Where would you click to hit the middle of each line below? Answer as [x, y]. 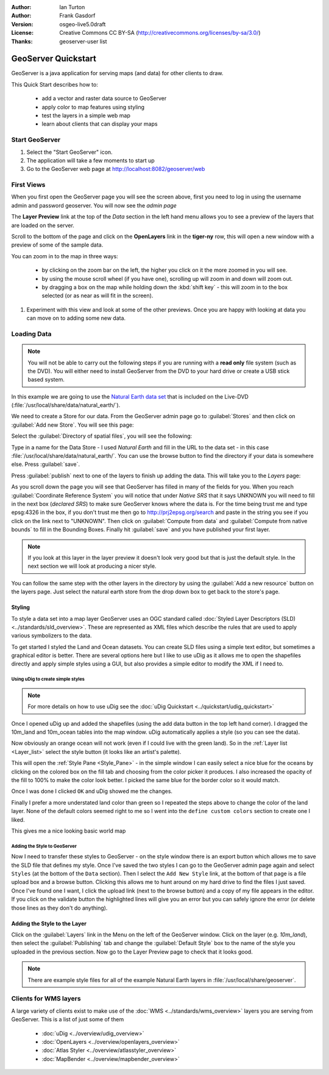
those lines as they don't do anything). [59, 908]
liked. [18, 820]
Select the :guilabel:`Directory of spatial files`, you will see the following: [102, 436]
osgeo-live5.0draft [83, 24]
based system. [46, 380]
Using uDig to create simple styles [48, 679]
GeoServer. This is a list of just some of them [68, 1019]
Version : [22, 24]
